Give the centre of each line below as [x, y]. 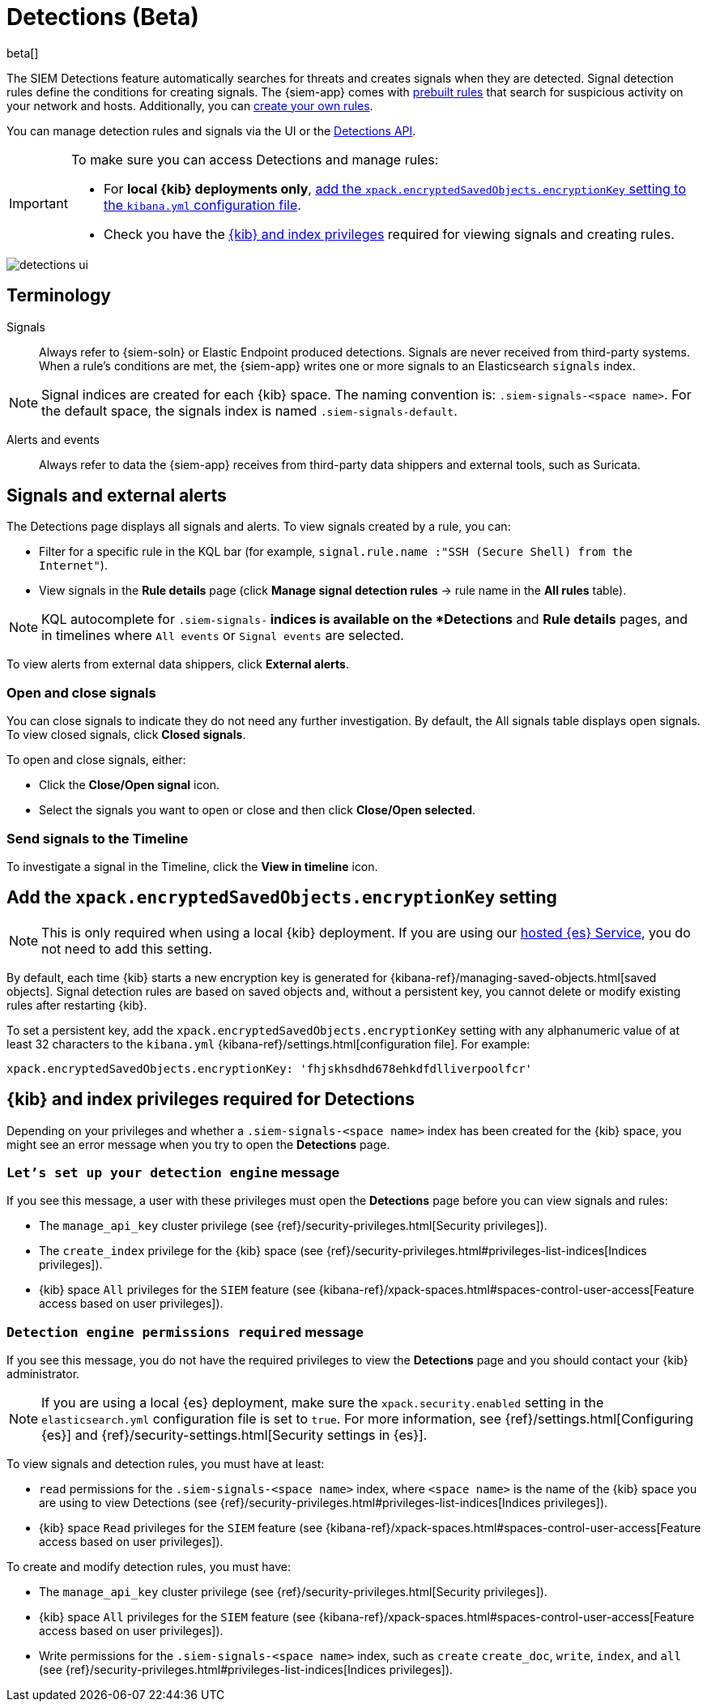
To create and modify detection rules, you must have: [149, 1567]
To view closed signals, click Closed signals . [126, 735]
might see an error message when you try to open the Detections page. [198, 1144]
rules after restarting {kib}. [77, 1005]
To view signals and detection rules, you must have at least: [166, 1464]
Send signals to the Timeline [98, 838]
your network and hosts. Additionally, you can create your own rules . [190, 105]
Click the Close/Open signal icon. [130, 785]
